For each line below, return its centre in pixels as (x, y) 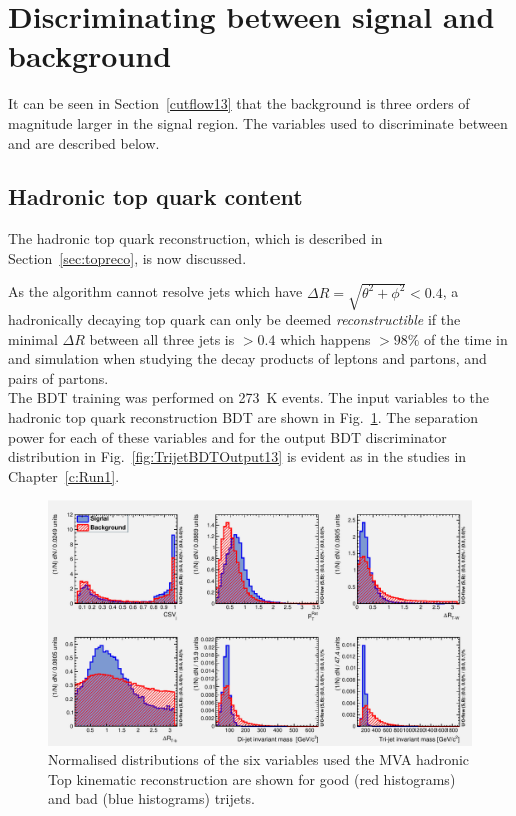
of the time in (466, 338)
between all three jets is (162, 338)
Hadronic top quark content (155, 196)
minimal (33, 338)
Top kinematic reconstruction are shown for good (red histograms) (252, 778)
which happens (325, 338)
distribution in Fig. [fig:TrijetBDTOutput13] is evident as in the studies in (237, 456)
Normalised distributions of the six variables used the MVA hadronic (259, 759)
